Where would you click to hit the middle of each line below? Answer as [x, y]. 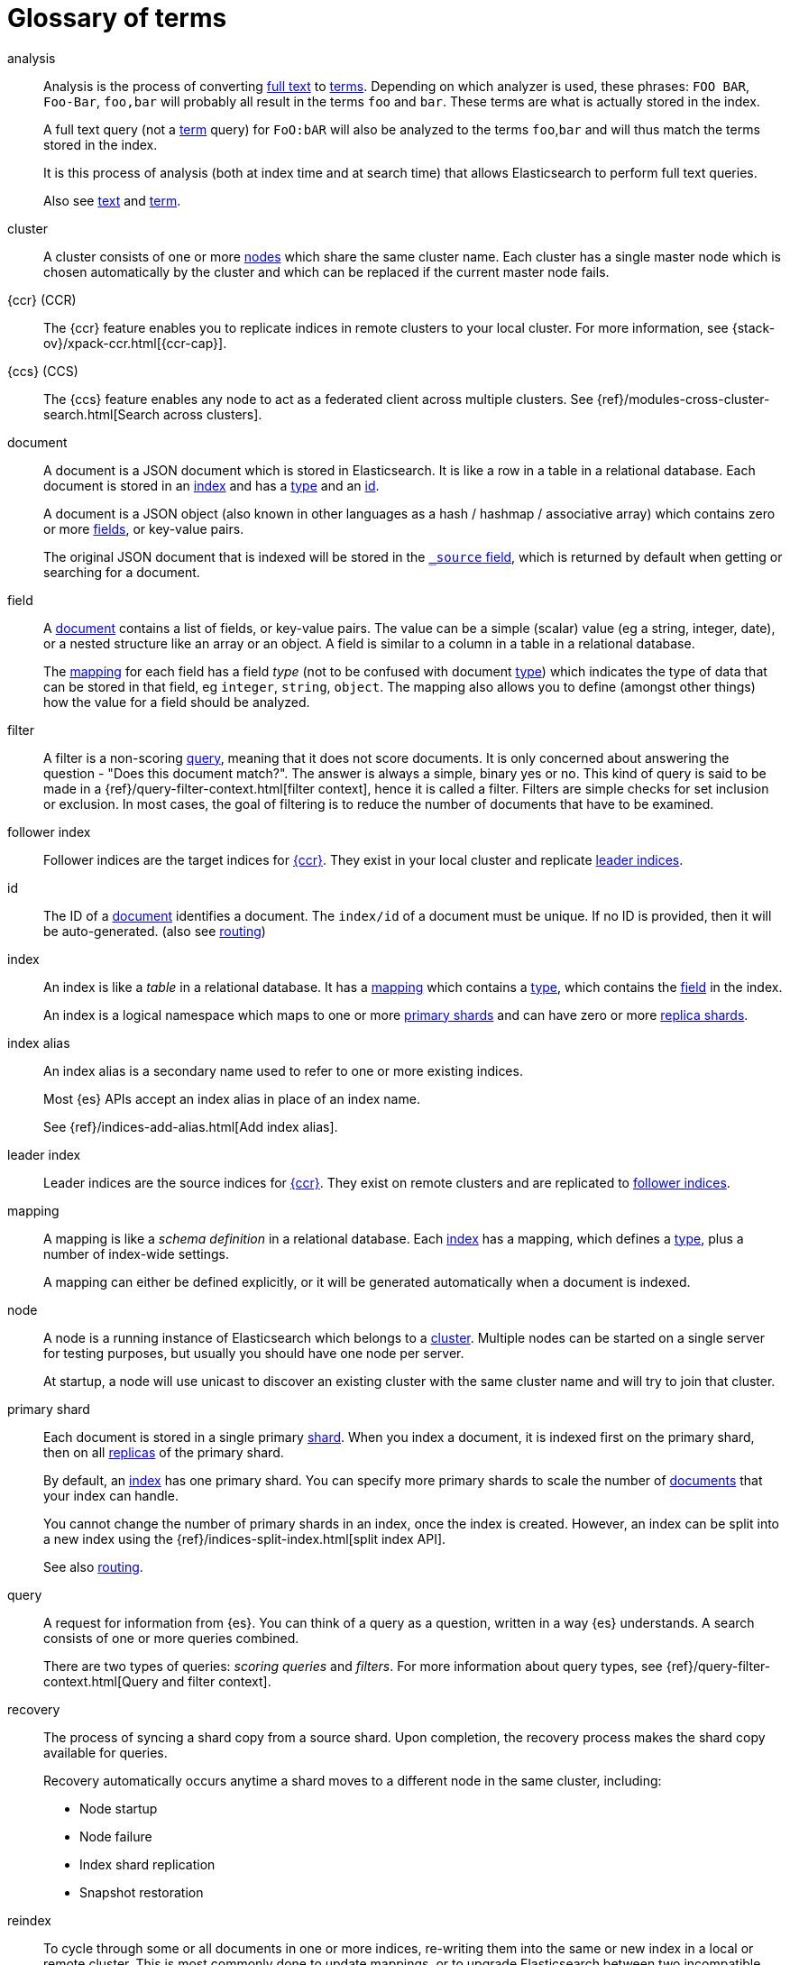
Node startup [119, 1808]
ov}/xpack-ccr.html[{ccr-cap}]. [135, 343]
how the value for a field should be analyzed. [177, 702]
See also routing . [93, 1566]
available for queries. [106, 1752]
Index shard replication [147, 1864]
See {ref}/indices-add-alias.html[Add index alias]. [191, 1126]
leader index [44, 1154]
